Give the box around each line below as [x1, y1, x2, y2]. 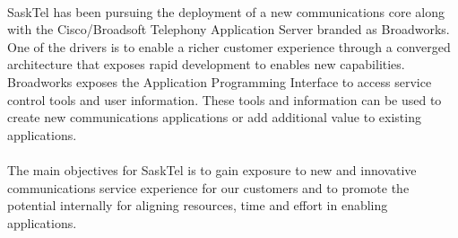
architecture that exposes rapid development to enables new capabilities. [7, 55, 405, 74]
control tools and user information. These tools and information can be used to [7, 90, 442, 109]
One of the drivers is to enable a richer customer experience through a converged [7, 37, 451, 56]
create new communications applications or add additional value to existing [7, 108, 421, 127]
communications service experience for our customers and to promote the [7, 178, 410, 197]
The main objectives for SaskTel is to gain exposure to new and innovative [7, 160, 417, 179]
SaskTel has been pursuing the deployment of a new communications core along [7, 2, 445, 21]
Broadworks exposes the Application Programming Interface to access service [7, 72, 432, 91]
